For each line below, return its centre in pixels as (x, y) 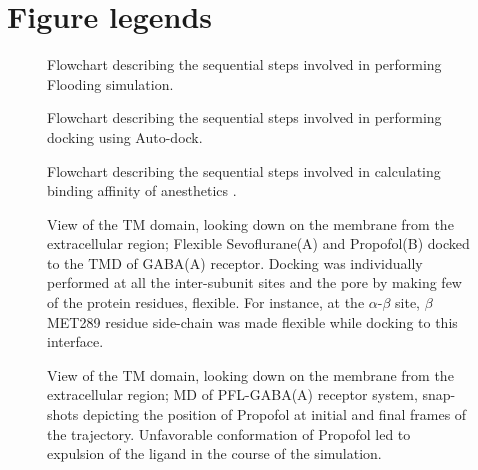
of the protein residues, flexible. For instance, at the (206, 302)
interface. (75, 341)
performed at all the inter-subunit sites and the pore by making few (254, 282)
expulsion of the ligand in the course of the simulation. (214, 453)
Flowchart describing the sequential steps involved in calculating (244, 170)
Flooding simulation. (110, 83)
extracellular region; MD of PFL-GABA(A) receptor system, (232, 394)
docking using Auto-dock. (125, 136)
